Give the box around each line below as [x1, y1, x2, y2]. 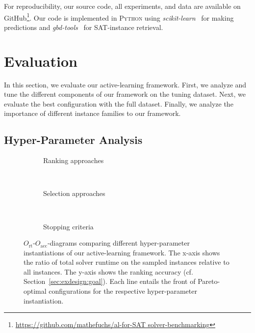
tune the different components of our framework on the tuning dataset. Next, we [4, 89, 246, 99]
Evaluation [4, 51, 77, 71]
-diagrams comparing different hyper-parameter [47, 238, 190, 248]
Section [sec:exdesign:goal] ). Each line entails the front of [24, 276, 196, 286]
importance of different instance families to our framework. [4, 108, 181, 118]
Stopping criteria [43, 221, 94, 231]
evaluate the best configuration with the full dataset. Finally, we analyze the [4, 98, 233, 109]
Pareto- [198, 276, 220, 286]
